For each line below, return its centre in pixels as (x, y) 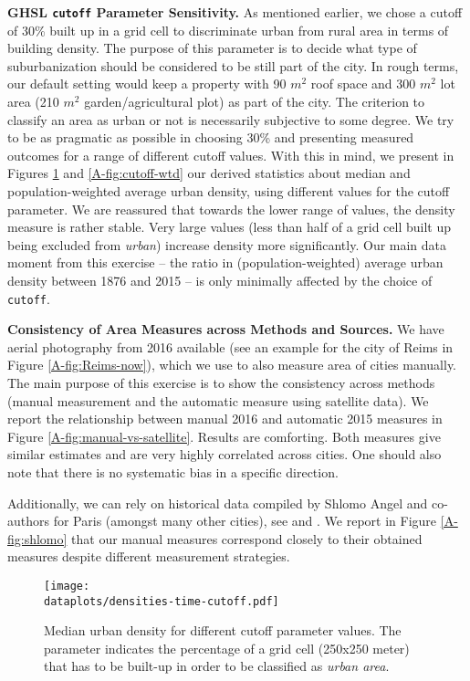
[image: (67, 586)
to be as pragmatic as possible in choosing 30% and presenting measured (211, 137)
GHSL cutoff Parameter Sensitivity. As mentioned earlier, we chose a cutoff (235, 12)
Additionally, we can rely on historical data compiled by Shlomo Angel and (218, 503)
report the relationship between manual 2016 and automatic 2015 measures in (225, 419)
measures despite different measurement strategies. (149, 556)
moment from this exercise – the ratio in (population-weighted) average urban (225, 262)
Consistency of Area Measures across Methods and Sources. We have (226, 329)
